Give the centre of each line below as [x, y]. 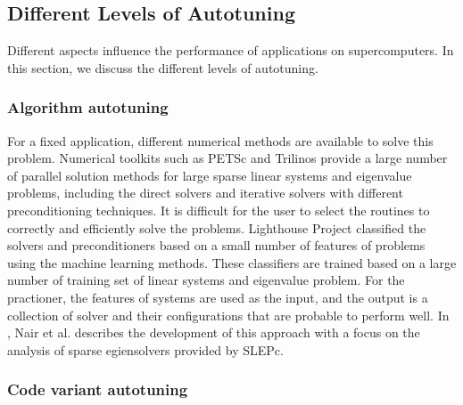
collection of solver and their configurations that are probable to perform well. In [228, 315]
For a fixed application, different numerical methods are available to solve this [220, 140]
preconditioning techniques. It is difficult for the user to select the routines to [219, 210]
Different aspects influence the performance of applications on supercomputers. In [231, 50]
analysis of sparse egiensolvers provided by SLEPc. [145, 349]
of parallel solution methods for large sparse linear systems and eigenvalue [210, 175]
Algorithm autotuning [88, 107]
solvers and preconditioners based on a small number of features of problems [216, 245]
